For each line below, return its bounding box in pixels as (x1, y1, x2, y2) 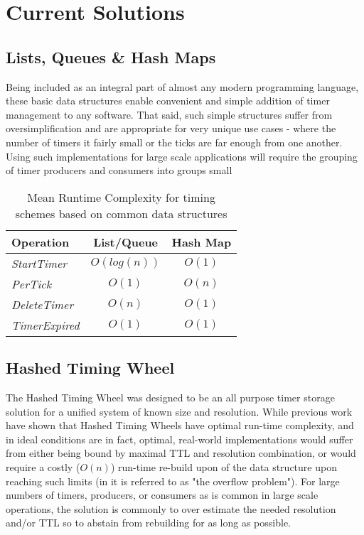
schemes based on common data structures (15, 205, 227, 222)
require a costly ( (6, 459, 80, 474)
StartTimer (11, 254, 68, 271)
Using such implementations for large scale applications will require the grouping (6, 148, 358, 163)
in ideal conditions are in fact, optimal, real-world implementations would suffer (6, 431, 353, 446)
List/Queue (93, 233, 159, 250)
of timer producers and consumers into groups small (6, 163, 232, 178)
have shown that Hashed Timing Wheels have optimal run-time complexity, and (6, 418, 354, 433)
